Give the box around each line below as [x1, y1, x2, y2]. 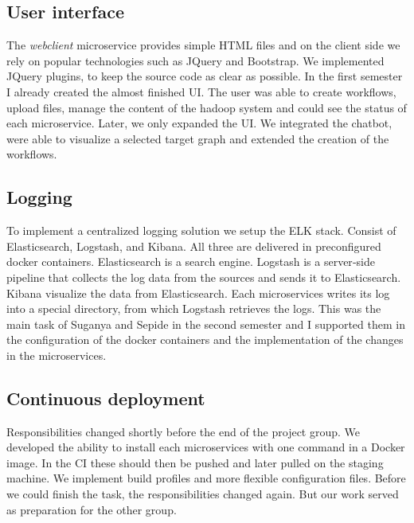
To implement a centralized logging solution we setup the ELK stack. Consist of [6, 222, 396, 239]
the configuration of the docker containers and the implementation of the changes [6, 331, 404, 348]
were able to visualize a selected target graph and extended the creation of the [6, 130, 389, 146]
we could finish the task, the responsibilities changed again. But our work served [6, 486, 399, 502]
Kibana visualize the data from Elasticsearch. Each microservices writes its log [6, 284, 390, 301]
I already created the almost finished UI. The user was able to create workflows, [6, 83, 396, 100]
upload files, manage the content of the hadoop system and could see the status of [6, 99, 407, 115]
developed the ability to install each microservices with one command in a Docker [6, 439, 405, 455]
